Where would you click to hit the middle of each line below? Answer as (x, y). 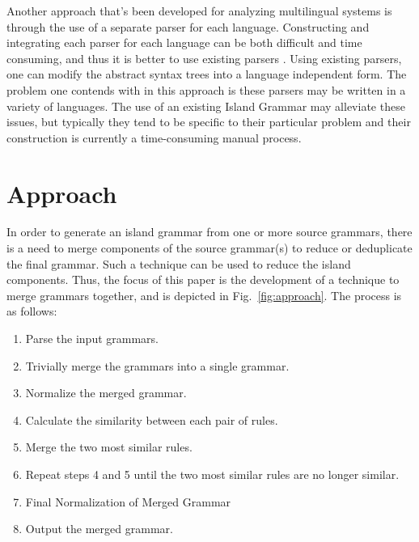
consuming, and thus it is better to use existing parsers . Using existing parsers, (204, 58)
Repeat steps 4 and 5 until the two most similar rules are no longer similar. (212, 474)
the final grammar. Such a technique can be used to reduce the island (179, 263)
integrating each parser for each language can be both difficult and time (184, 42)
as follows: (32, 311)
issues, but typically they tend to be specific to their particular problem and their (209, 122)
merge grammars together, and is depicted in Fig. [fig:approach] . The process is (204, 295)
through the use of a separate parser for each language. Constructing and (188, 26)
